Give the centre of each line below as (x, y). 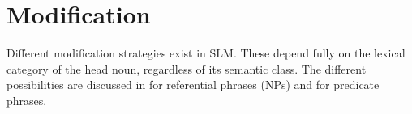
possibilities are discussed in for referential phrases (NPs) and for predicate (193, 84)
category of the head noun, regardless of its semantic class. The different (187, 68)
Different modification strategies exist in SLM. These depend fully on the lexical (206, 53)
